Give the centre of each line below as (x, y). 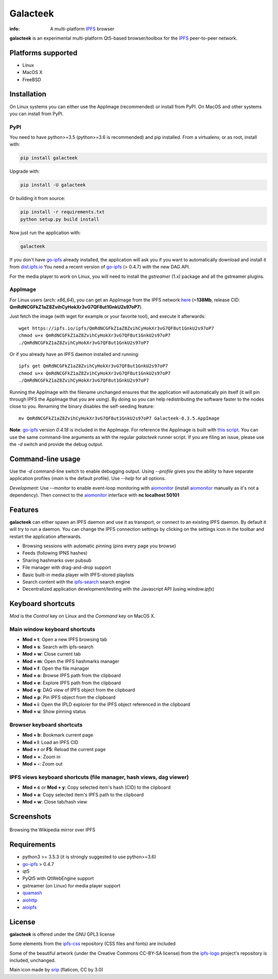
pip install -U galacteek (53, 185)
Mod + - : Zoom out (42, 764)
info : (15, 29)
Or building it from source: (37, 199)
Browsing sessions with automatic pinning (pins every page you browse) (99, 546)
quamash (32, 893)
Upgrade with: (25, 171)
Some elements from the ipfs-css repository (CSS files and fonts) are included (93, 944)
